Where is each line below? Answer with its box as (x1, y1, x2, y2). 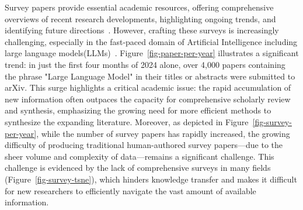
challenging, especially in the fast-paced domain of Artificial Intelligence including (5, 35, 298, 47)
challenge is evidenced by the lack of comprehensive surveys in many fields (5, 161, 271, 174)
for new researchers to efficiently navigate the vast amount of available (5, 184, 256, 197)
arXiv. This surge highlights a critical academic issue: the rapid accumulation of (5, 81, 291, 94)
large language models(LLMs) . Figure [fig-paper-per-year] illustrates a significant (5, 47, 299, 59)
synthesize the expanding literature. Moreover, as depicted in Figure (5, 115, 249, 128)
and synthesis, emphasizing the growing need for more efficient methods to (5, 104, 271, 116)
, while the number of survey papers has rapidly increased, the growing (36, 127, 290, 139)
